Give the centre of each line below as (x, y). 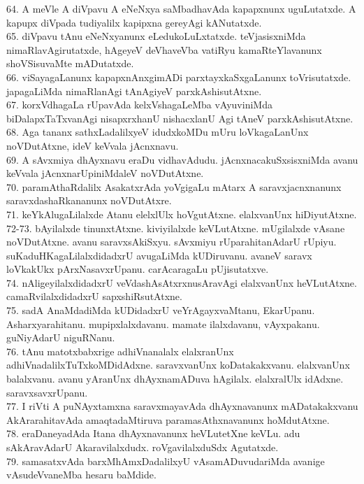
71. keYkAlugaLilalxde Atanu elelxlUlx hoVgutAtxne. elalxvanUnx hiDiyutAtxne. (182, 214)
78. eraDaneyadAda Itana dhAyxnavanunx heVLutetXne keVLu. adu (153, 433)
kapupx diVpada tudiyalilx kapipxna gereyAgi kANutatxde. (134, 22)
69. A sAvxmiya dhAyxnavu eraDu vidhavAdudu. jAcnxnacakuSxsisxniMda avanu (182, 159)
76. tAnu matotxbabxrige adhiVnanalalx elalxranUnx (120, 351)
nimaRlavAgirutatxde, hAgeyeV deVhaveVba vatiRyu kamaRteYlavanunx (164, 49)
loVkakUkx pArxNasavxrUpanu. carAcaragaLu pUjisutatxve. (138, 269)
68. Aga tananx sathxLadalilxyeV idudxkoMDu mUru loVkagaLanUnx (158, 132)
